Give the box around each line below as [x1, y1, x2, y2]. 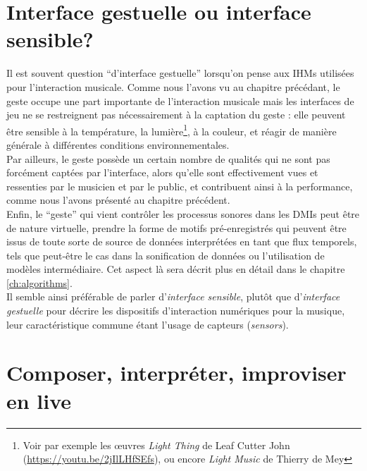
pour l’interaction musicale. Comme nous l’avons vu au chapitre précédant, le [6, 79, 340, 94]
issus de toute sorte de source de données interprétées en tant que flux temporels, [6, 234, 357, 249]
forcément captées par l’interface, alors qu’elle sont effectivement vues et [6, 165, 318, 180]
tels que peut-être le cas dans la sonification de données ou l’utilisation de [6, 247, 325, 262]
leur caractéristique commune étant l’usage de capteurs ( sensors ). [6, 317, 289, 331]
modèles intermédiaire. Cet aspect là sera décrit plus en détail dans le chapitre [6, 262, 345, 276]
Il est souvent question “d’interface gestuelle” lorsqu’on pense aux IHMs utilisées [6, 66, 354, 80]
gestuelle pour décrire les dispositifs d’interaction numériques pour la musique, [6, 303, 345, 318]
